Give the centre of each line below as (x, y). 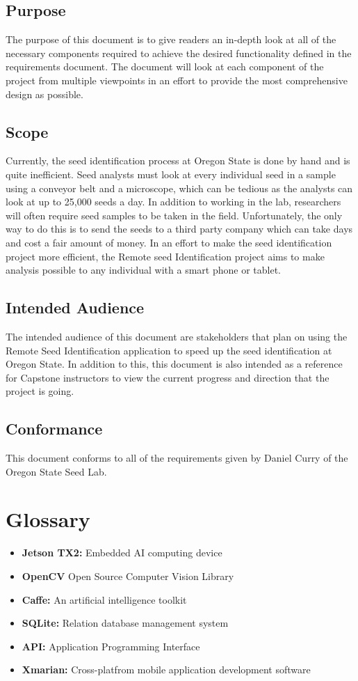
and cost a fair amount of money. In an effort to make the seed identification (169, 242)
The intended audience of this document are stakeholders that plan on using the (177, 336)
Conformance (54, 429)
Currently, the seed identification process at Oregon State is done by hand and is (178, 161)
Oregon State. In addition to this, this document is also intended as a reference (174, 364)
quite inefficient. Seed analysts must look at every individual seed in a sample (171, 174)
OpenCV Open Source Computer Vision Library (128, 576)
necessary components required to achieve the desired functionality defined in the (179, 53)
